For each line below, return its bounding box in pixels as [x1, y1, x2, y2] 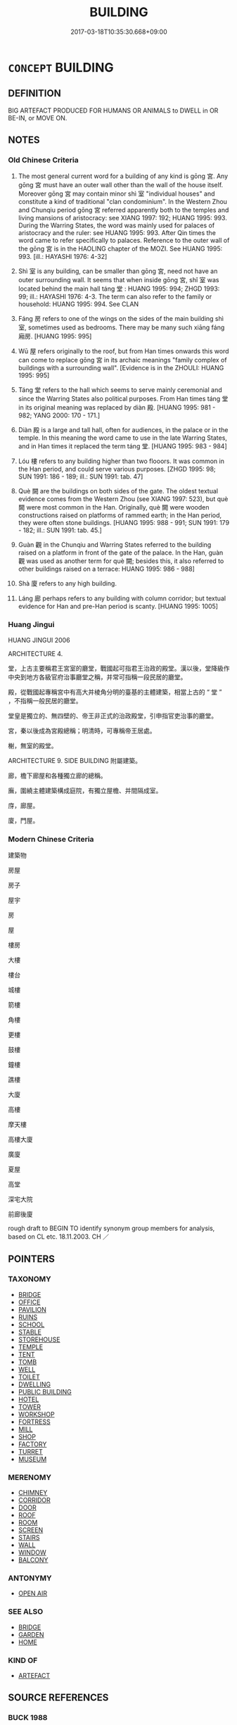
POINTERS [8, 1253, 56, 1265]
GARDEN [18, 1630, 44, 1638]
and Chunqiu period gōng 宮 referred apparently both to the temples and [18, 206, 229, 215]
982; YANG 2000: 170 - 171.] [18, 411, 101, 419]
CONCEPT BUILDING [8, 59, 115, 75]
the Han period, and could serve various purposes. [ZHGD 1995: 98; [18, 465, 217, 474]
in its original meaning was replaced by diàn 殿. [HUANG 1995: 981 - [18, 403, 216, 412]
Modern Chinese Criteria [8, 834, 94, 844]
